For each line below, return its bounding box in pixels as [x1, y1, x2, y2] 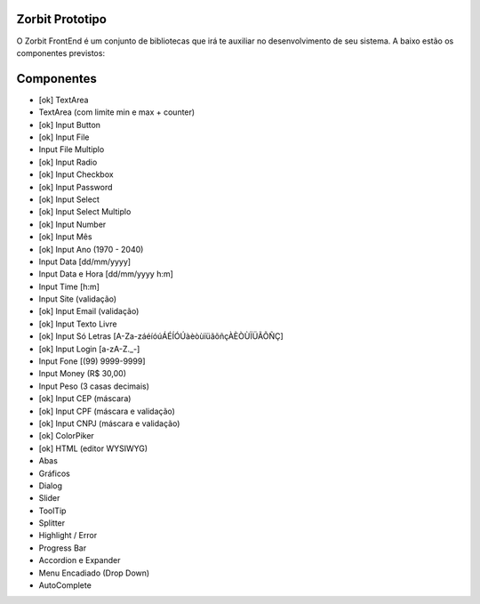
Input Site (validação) [38, 294, 117, 304]
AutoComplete [38, 580, 92, 591]
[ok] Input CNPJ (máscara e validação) [38, 418, 180, 429]
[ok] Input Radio [38, 157, 98, 167]
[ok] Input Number [38, 219, 107, 230]
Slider [38, 493, 60, 503]
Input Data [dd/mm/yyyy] [38, 256, 132, 267]
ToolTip [38, 505, 67, 516]
